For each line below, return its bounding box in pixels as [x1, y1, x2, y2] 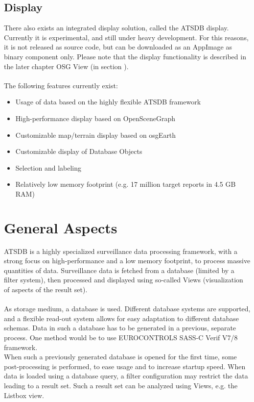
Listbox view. [4, 390, 44, 400]
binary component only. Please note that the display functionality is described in [4, 51, 246, 61]
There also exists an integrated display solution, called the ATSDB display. [4, 23, 229, 33]
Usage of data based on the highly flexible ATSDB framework [15, 97, 201, 107]
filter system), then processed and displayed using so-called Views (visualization [4, 275, 243, 285]
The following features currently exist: [4, 80, 118, 90]
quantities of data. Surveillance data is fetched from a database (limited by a [4, 265, 234, 275]
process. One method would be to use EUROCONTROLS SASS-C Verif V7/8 [4, 332, 238, 342]
